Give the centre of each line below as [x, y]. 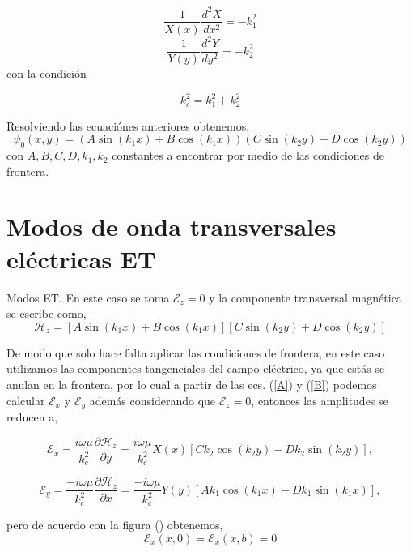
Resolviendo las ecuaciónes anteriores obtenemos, [128, 125]
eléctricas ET [81, 258]
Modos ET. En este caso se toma [88, 297]
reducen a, [32, 416]
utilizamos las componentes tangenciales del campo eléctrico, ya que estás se [196, 368]
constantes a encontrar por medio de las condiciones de [248, 155]
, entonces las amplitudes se [320, 400]
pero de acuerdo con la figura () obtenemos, [115, 525]
